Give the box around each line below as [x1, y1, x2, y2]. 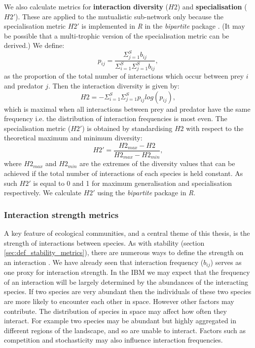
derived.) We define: [4, 40, 65, 50]
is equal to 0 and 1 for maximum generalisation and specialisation [33, 177, 232, 188]
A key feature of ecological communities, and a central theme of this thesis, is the [4, 227, 250, 238]
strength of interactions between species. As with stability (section [4, 237, 205, 248]
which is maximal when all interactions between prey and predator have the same [4, 103, 251, 114]
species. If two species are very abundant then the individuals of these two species [4, 286, 252, 297]
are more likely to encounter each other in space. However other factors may [4, 296, 234, 306]
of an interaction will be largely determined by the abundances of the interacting [4, 276, 248, 287]
